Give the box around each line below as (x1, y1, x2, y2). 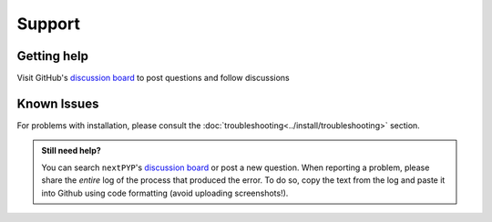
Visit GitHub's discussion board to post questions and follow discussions (16, 73, 291, 84)
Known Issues (16, 96, 99, 111)
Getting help (16, 48, 88, 64)
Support (16, 14, 81, 34)
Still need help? (41, 146, 102, 156)
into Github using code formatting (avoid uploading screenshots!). (41, 187, 289, 198)
